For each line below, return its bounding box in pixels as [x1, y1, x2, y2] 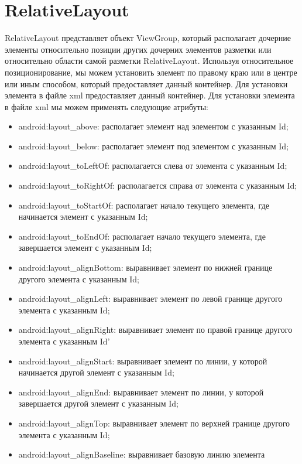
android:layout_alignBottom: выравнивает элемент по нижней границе [18, 261, 273, 274]
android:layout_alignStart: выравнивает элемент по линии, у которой [18, 354, 267, 367]
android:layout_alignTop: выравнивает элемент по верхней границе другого [18, 417, 290, 429]
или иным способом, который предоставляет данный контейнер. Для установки [5, 77, 288, 90]
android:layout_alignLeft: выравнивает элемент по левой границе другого [18, 292, 283, 305]
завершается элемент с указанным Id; [18, 241, 152, 254]
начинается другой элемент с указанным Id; [18, 366, 174, 378]
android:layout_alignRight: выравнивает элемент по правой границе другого [18, 323, 293, 336]
